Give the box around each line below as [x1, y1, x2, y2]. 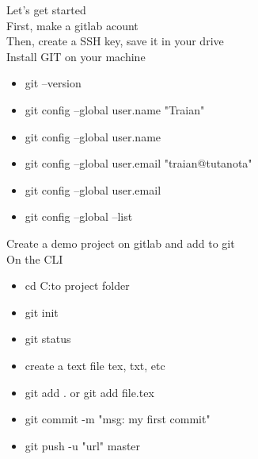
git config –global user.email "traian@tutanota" [25, 155, 252, 172]
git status [25, 330, 71, 347]
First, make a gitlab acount [6, 17, 138, 33]
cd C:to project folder [25, 277, 130, 294]
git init [25, 303, 59, 320]
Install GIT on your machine [6, 48, 146, 64]
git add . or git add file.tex [25, 384, 154, 400]
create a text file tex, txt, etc [25, 357, 165, 373]
